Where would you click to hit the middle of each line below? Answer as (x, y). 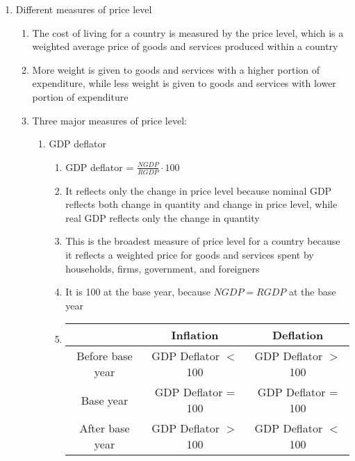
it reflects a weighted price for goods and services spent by (190, 254)
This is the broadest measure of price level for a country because (203, 241)
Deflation (298, 335)
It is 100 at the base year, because (138, 292)
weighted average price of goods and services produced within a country (185, 46)
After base (105, 428)
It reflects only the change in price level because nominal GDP (199, 190)
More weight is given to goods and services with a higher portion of (176, 69)
